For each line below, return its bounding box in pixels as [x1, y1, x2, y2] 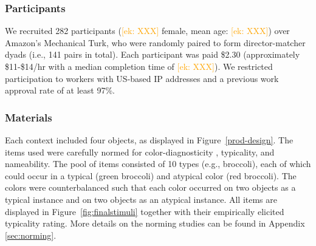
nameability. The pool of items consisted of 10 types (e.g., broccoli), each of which [5, 157, 311, 170]
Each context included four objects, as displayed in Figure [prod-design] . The [5, 134, 294, 146]
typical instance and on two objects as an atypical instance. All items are [5, 193, 277, 205]
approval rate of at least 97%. [5, 84, 115, 97]
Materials [5, 109, 52, 125]
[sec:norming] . [5, 228, 57, 241]
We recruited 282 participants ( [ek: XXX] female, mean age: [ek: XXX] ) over [5, 24, 290, 37]
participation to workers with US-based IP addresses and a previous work [5, 72, 279, 84]
